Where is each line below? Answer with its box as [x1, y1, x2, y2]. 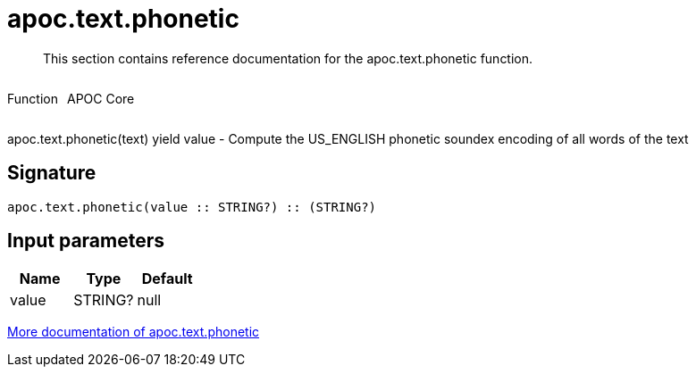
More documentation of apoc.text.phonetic [7, 324, 260, 340]
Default [141, 270, 193, 288]
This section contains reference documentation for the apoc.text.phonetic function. [43, 50, 533, 66]
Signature [7, 162, 96, 185]
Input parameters [7, 229, 165, 253]
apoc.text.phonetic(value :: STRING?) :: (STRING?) [7, 199, 377, 214]
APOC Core [66, 90, 135, 106]
